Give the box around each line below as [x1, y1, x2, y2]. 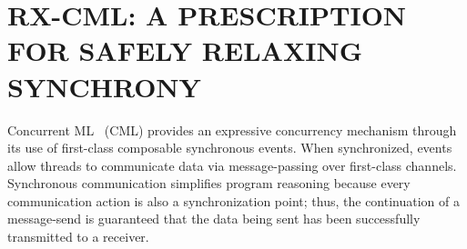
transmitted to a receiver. [7, 227, 149, 246]
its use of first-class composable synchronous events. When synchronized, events [7, 138, 452, 157]
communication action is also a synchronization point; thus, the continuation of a [7, 191, 460, 210]
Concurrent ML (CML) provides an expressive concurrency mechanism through [7, 120, 457, 139]
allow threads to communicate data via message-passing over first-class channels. [7, 155, 457, 174]
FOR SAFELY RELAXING [7, 32, 362, 69]
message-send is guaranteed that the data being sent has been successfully [7, 209, 421, 228]
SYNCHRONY [7, 67, 201, 105]
